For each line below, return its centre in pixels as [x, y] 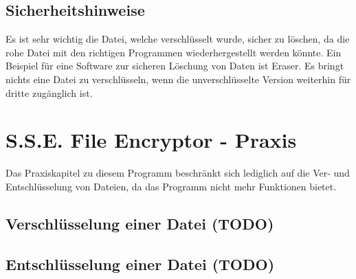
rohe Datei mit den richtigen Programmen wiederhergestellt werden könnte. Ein [174, 52]
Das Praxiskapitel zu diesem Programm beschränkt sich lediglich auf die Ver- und [178, 173]
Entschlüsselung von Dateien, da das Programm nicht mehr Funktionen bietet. [171, 186]
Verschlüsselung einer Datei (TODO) [140, 223]
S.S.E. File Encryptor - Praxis [151, 140]
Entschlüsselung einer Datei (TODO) [140, 264]
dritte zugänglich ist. [49, 92]
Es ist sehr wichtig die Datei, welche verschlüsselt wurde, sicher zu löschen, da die [178, 39]
